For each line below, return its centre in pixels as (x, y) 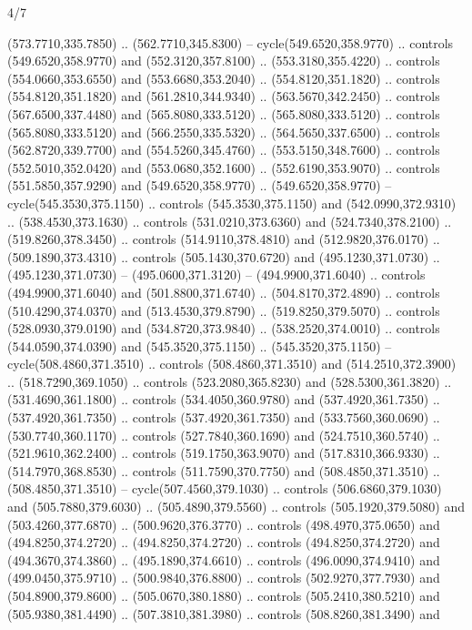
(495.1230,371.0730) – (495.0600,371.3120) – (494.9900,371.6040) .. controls (216, 274)
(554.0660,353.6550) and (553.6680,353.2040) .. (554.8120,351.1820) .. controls (224, 78)
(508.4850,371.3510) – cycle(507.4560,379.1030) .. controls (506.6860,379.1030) (225, 488)
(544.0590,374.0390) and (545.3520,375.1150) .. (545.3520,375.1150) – (200, 345)
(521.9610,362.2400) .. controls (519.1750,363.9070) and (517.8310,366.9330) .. (224, 453)
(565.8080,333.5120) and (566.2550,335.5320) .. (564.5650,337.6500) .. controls (224, 132)
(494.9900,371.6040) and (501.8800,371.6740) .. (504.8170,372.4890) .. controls (224, 292)
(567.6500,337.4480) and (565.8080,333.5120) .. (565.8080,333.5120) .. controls (224, 113)
